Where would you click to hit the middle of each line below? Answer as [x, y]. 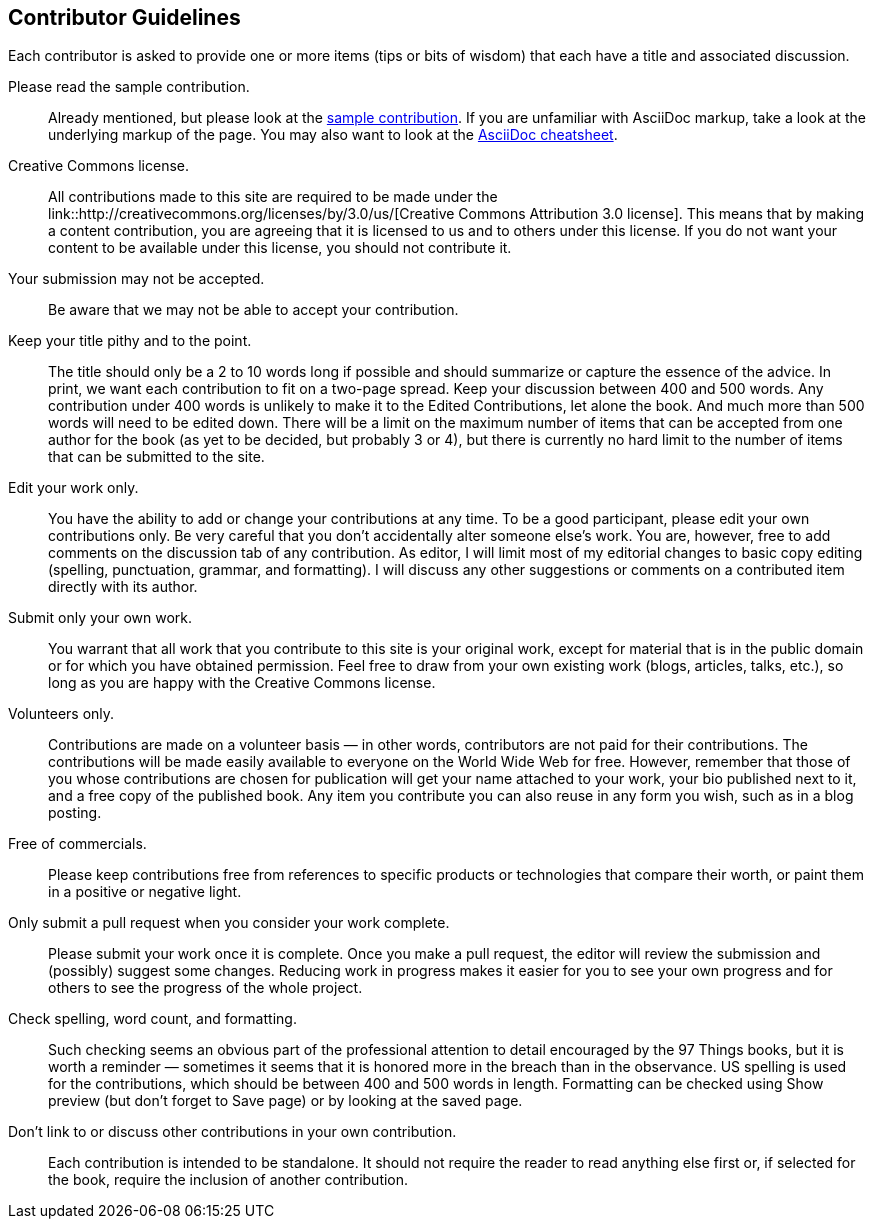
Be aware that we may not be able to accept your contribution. [253, 310]
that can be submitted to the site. [156, 457]
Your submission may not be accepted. [136, 279]
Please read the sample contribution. [129, 87]
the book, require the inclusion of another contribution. [228, 1180]
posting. [75, 813]
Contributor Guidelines [124, 17]
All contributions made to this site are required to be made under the [273, 197]
